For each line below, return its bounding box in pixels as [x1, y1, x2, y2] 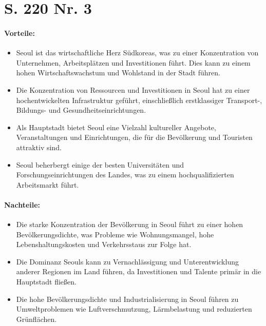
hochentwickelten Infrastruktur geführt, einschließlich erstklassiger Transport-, [16, 94, 262, 105]
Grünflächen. [16, 313, 57, 324]
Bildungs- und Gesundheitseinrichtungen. [16, 105, 146, 115]
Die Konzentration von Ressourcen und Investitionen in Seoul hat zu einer [16, 84, 250, 95]
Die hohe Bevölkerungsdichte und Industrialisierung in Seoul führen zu [16, 293, 239, 304]
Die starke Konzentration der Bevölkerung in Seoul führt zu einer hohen [16, 219, 243, 230]
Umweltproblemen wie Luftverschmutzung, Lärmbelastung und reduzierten [16, 303, 252, 314]
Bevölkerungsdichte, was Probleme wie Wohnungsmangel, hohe [16, 229, 214, 239]
